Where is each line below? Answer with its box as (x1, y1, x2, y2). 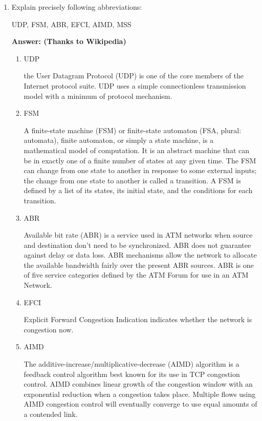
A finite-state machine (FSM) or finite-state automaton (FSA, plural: (24, 124, 242, 135)
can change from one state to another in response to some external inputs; (24, 165, 257, 176)
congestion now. (24, 324, 74, 334)
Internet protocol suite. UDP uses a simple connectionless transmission (24, 80, 246, 91)
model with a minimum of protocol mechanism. (24, 90, 172, 101)
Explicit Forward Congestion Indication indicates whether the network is (24, 314, 252, 325)
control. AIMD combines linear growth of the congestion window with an (24, 378, 253, 389)
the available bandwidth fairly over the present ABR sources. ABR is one (24, 259, 254, 270)
